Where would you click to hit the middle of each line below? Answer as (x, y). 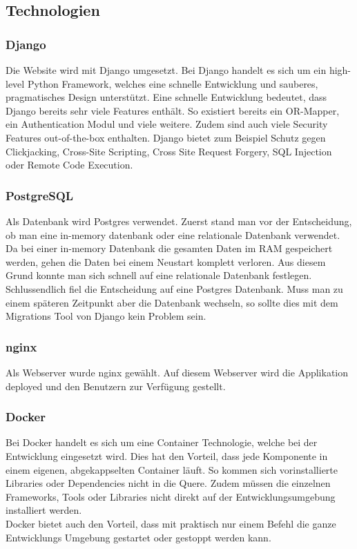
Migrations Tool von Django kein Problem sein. (106, 316)
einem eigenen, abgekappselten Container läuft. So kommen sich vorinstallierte (172, 469)
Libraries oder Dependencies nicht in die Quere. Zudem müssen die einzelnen (168, 483)
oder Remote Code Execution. (69, 165)
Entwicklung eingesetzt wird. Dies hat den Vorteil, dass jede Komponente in (167, 455)
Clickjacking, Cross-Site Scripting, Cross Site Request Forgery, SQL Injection (169, 151)
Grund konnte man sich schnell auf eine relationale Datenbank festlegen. (159, 275)
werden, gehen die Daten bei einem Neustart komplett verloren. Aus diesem (166, 261)
